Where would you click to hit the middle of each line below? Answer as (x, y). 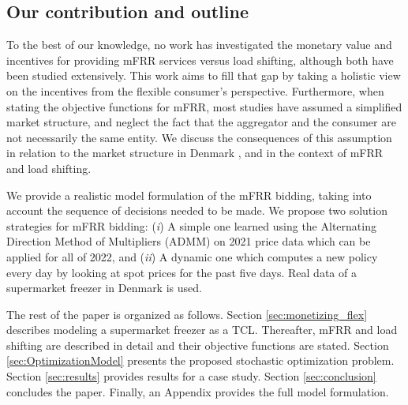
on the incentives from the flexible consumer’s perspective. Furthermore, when (195, 90)
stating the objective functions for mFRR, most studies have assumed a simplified (204, 106)
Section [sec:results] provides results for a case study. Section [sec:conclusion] (191, 376)
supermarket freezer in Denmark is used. (104, 288)
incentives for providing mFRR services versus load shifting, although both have (200, 60)
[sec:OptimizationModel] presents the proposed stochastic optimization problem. (200, 360)
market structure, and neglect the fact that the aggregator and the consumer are (201, 122)
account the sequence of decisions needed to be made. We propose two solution (197, 210)
